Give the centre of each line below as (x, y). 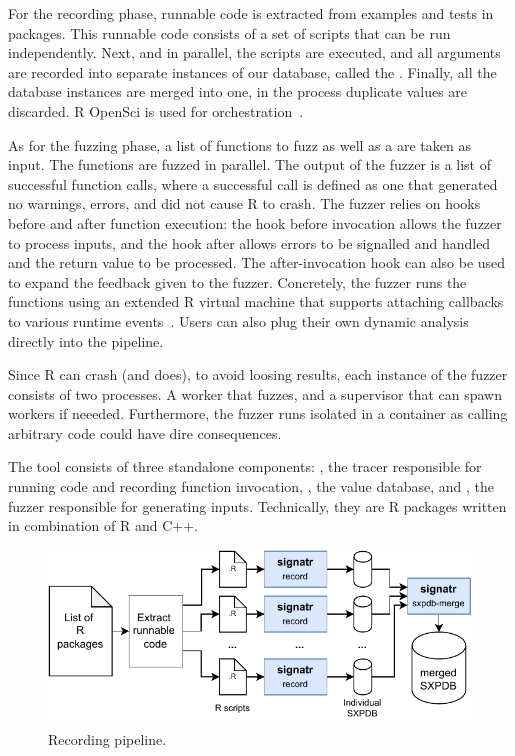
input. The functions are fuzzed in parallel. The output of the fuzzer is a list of (249, 164)
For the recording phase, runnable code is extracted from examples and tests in (251, 13)
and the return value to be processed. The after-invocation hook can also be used (257, 262)
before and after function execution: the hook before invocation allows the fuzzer (255, 222)
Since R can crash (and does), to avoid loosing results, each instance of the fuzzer (258, 374)
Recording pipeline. (107, 739)
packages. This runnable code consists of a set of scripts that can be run (229, 32)
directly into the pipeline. (86, 340)
